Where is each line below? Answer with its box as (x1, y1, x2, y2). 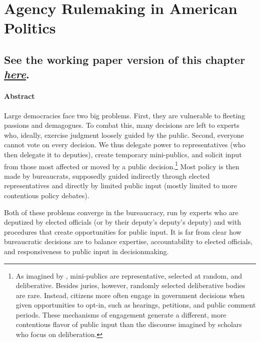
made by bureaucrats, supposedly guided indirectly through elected (4, 170, 210, 181)
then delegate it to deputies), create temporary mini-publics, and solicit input (4, 149, 242, 159)
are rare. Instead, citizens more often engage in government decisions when (15, 290, 245, 300)
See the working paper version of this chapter (4, 51, 245, 67)
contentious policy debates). (4, 190, 89, 200)
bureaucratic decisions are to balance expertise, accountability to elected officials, (4, 236, 253, 247)
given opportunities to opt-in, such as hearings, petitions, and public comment (15, 300, 256, 310)
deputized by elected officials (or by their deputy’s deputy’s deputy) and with (4, 217, 241, 227)
